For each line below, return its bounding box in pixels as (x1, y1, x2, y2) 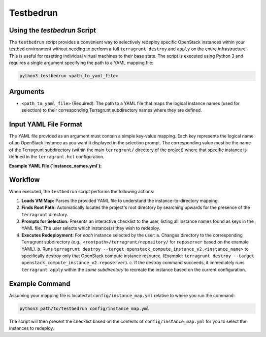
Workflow (9, 175, 40, 184)
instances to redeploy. (9, 325, 54, 331)
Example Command (9, 279, 70, 288)
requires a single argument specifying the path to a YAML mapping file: (9, 60, 154, 66)
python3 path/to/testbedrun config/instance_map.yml (19, 305, 150, 311)
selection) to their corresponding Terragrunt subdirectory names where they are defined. (21, 107, 202, 113)
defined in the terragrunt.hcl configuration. (9, 154, 104, 160)
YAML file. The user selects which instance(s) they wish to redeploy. (21, 225, 161, 231)
